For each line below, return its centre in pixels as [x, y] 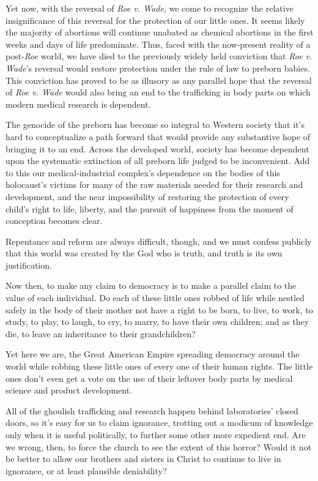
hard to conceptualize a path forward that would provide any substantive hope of [158, 136]
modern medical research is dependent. [78, 104]
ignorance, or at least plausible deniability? [86, 470]
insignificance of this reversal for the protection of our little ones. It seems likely [155, 20]
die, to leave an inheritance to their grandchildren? [101, 333]
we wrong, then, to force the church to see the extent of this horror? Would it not [159, 446]
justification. [29, 265]
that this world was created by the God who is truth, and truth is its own [144, 253]
